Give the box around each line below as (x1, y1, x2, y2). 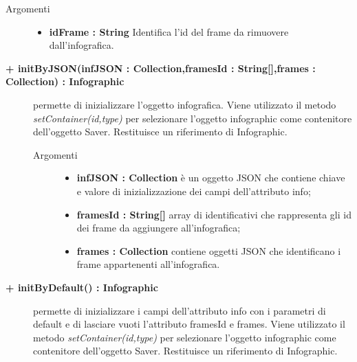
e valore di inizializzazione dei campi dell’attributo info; (76, 183, 311, 198)
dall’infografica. (49, 38, 114, 52)
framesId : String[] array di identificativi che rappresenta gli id (76, 207, 351, 221)
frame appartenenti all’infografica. (76, 257, 220, 271)
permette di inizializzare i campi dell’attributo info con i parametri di (33, 303, 326, 317)
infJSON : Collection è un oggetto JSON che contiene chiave (76, 170, 345, 185)
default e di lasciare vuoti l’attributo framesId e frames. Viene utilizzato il (33, 317, 345, 331)
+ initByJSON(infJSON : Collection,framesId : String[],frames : (6, 60, 316, 75)
